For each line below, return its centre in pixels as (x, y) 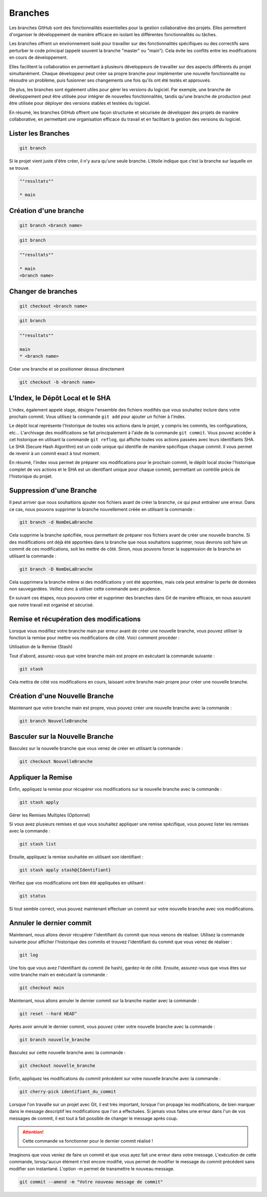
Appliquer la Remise (41, 777)
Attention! (33, 1132)
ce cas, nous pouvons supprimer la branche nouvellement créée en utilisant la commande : (102, 509)
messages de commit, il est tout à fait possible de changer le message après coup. (93, 1118)
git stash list (38, 844)
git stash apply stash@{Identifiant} (65, 870)
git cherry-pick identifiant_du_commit (68, 1091)
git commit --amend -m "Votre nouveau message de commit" (91, 1182)
